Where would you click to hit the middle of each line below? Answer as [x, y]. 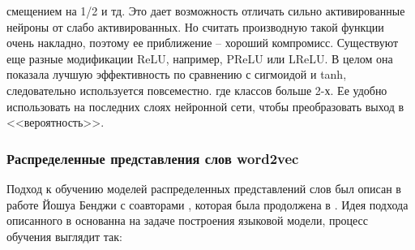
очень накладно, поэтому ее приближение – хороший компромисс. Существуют [203, 43]
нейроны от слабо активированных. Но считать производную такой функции [195, 26]
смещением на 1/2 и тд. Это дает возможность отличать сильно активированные [206, 11]
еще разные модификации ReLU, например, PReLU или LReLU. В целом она [200, 58]
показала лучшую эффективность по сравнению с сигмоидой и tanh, [177, 74]
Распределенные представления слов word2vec [153, 158]
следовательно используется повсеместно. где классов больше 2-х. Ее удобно [197, 90]
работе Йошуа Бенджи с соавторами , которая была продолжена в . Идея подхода [207, 204]
